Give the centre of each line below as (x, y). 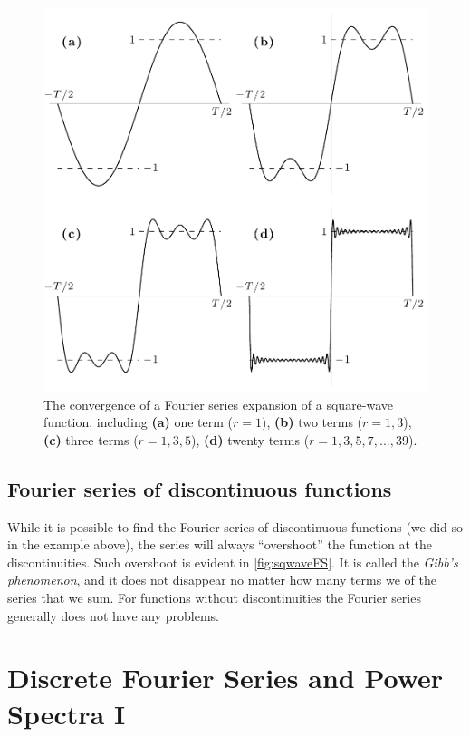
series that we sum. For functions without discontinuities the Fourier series (214, 597)
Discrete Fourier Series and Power (225, 678)
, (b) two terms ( (315, 422)
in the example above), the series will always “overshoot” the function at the (220, 544)
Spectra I (67, 713)
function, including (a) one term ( (139, 422)
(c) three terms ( (91, 439)
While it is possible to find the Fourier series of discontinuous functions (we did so (235, 526)
